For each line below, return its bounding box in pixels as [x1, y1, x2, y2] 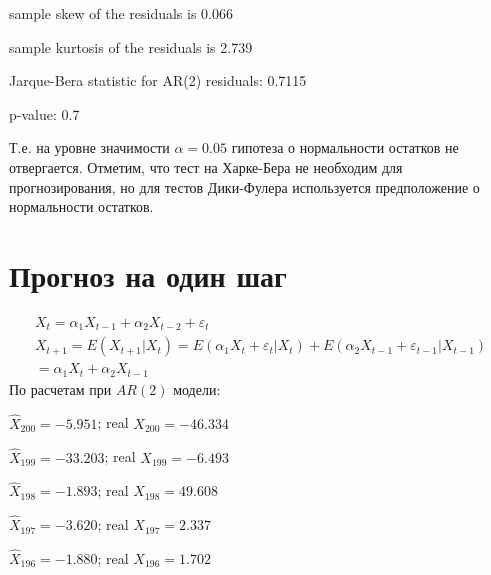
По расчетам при [9, 378, 112, 399]
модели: [173, 378, 221, 399]
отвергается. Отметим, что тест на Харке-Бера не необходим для [9, 156, 403, 177]
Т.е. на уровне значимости [9, 137, 170, 158]
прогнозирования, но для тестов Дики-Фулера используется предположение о [9, 176, 480, 197]
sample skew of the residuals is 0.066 [9, 3, 233, 23]
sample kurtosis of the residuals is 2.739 [9, 36, 253, 57]
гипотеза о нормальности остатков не [231, 137, 459, 158]
